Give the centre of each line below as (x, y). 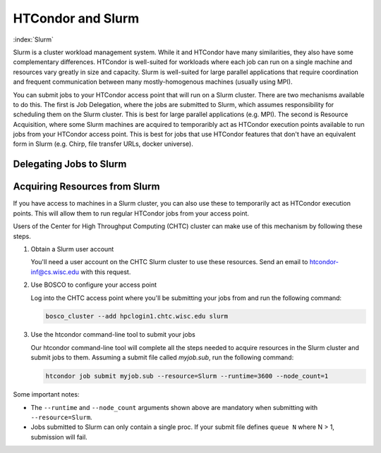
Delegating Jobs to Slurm (70, 165)
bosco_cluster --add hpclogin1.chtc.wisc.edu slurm (137, 316)
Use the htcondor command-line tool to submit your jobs (113, 335)
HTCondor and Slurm (76, 18)
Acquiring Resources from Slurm (86, 187)
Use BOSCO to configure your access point (94, 285)
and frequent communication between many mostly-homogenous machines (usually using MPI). (153, 82)
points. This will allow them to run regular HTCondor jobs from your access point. (131, 213)
